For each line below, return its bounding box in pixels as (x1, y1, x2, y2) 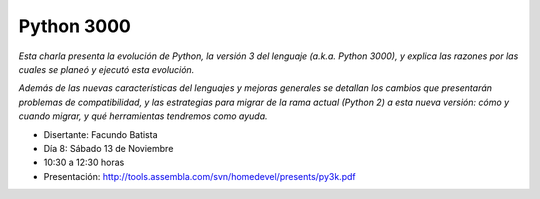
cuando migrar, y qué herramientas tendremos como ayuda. (18, 110, 269, 122)
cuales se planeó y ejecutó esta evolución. (18, 63, 195, 75)
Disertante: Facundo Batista (43, 128, 159, 140)
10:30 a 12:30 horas (43, 156, 125, 169)
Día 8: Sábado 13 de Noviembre (43, 142, 174, 154)
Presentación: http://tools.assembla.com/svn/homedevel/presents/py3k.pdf (43, 170, 356, 182)
